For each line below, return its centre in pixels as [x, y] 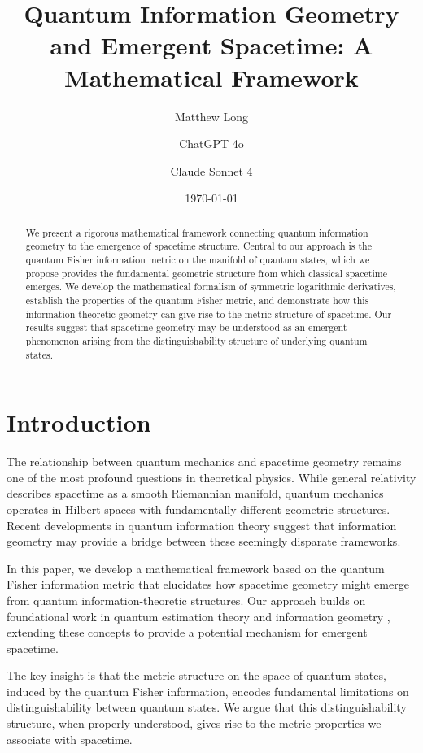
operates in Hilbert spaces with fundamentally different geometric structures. [198, 509]
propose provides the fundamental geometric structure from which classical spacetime [206, 273]
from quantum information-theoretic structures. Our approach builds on [186, 600]
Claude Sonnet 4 [211, 170]
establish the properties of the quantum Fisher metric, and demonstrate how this [197, 300]
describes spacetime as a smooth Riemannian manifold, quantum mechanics [195, 493]
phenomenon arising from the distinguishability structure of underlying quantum [196, 340]
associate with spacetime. [70, 739]
